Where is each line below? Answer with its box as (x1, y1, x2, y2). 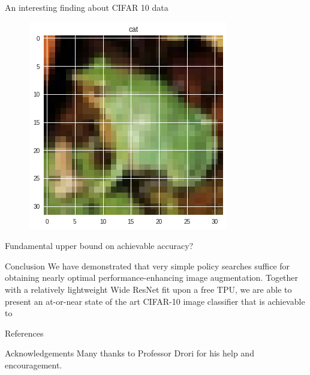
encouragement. (5, 358, 62, 371)
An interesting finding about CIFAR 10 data (5, 1, 168, 13)
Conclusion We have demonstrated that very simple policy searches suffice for (5, 259, 290, 272)
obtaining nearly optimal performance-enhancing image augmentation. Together (5, 271, 299, 284)
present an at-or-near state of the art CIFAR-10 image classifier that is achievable (5, 295, 305, 307)
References (5, 326, 44, 339)
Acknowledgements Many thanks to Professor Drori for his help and (5, 347, 254, 359)
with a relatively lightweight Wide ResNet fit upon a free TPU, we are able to (5, 283, 292, 295)
